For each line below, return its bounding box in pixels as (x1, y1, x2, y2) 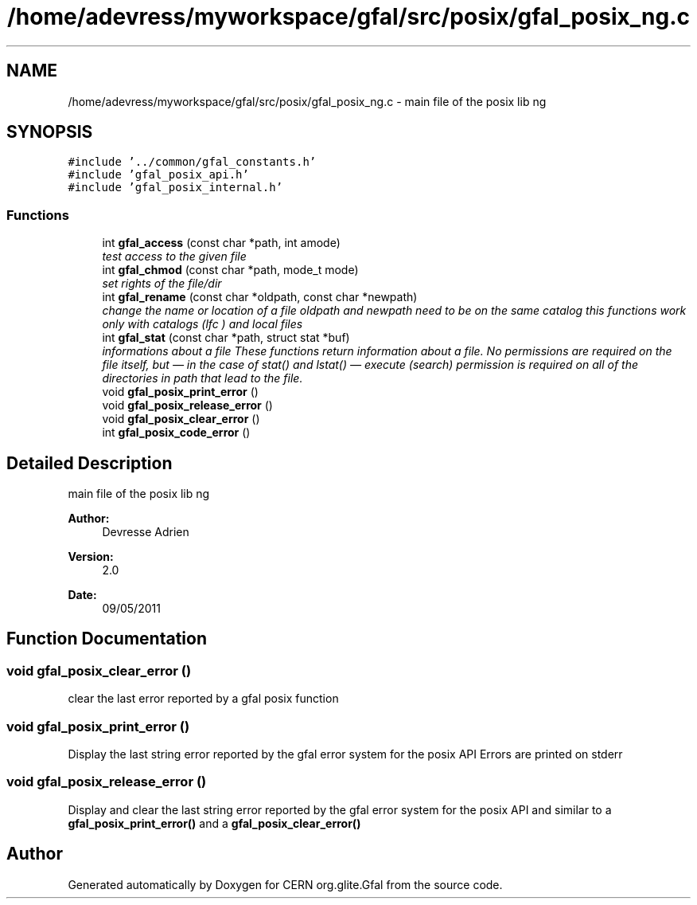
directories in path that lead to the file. (102, 371, 303, 386)
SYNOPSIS (6, 122, 93, 143)
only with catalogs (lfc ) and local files (102, 317, 303, 331)
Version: (68, 550, 114, 564)
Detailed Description (6, 452, 173, 473)
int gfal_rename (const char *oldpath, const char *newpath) (102, 290, 418, 304)
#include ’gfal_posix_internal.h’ (68, 181, 283, 194)
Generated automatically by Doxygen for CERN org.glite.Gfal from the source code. (68, 877, 503, 891)
